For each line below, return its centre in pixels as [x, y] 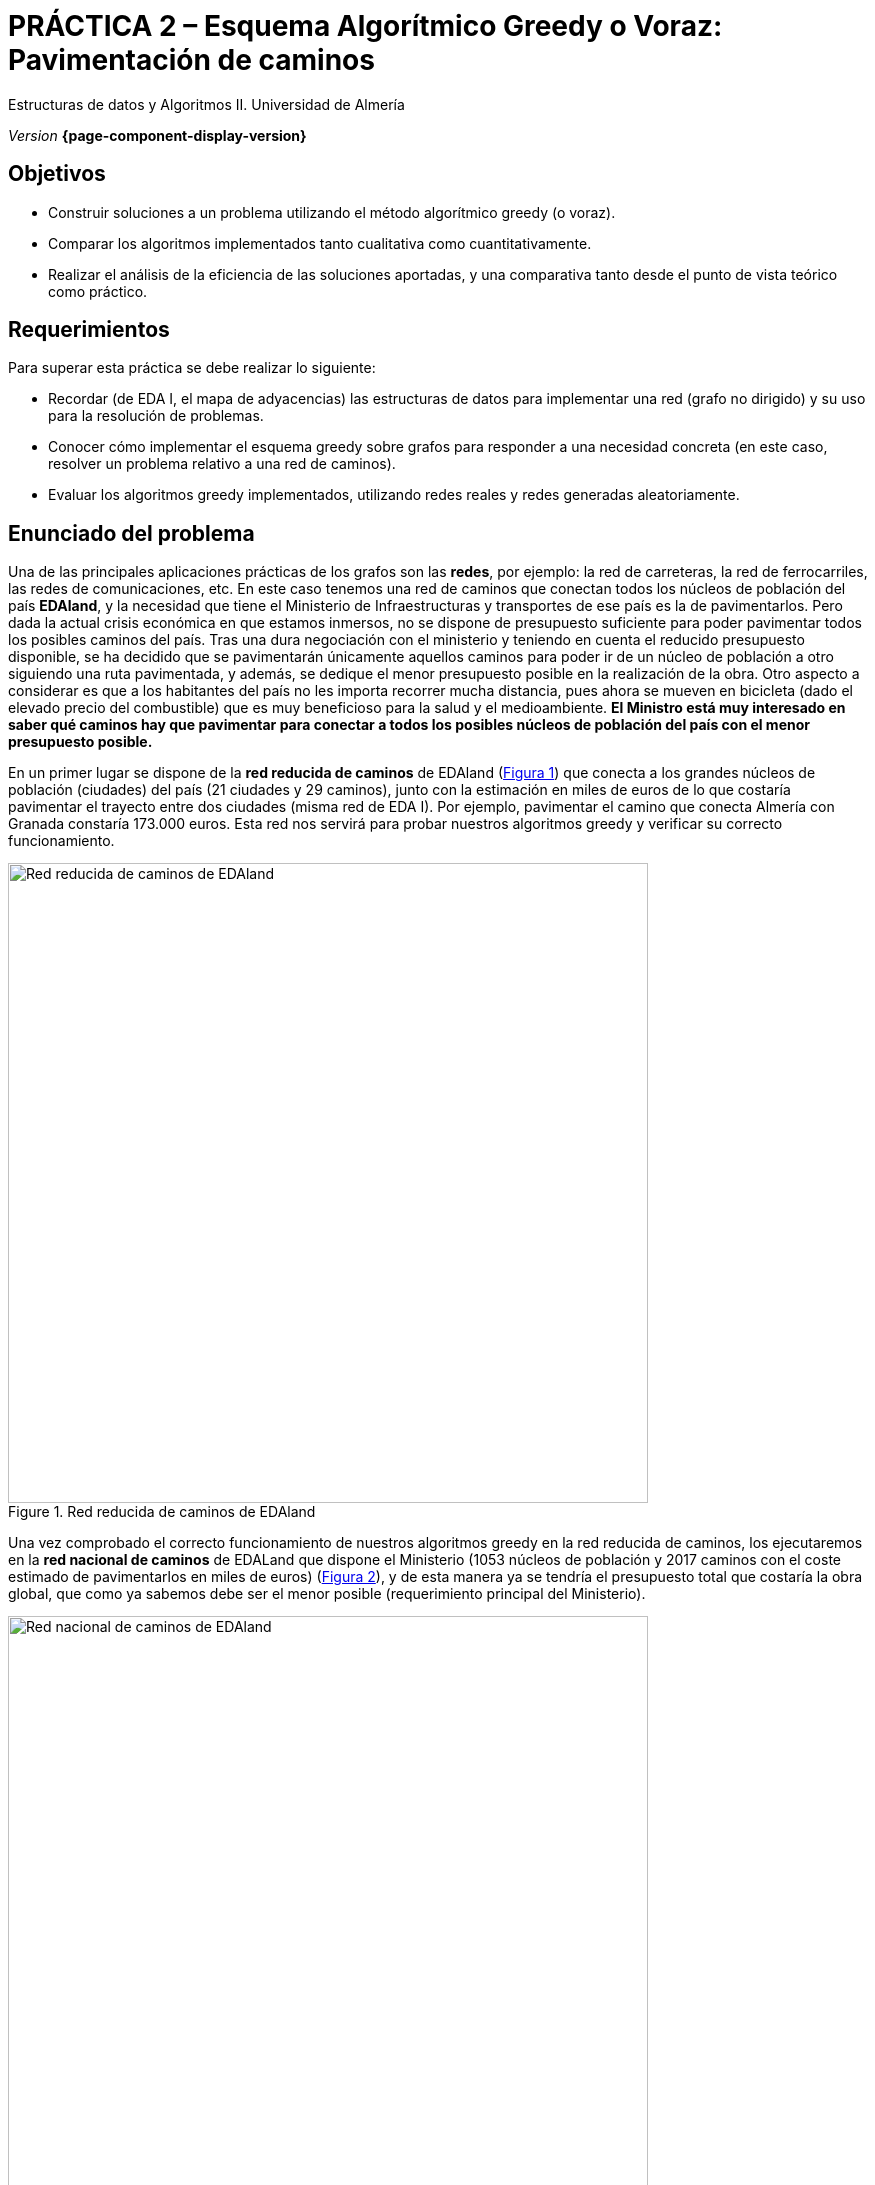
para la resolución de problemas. [156, 416]
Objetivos [57, 174]
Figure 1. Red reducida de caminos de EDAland [162, 1512]
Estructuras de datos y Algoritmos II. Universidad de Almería [206, 104]
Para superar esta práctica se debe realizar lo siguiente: [192, 368]
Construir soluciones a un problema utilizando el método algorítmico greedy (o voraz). [332, 212]
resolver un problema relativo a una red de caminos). [222, 464]
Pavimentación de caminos [191, 60]
